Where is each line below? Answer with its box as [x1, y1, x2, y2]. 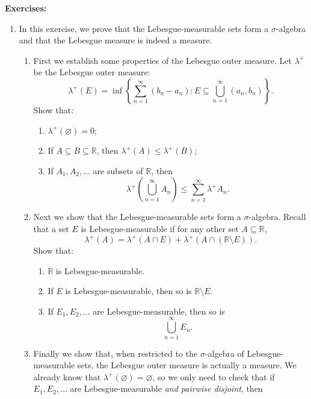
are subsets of [93, 164, 143, 177]
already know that [33, 370, 101, 383]
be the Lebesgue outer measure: [33, 66, 150, 78]
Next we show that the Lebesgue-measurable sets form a [33, 210, 241, 223]
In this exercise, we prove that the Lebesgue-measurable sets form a [19, 22, 269, 34]
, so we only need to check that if [152, 370, 275, 383]
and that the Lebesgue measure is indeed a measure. [19, 34, 212, 46]
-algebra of [205, 347, 244, 359]
